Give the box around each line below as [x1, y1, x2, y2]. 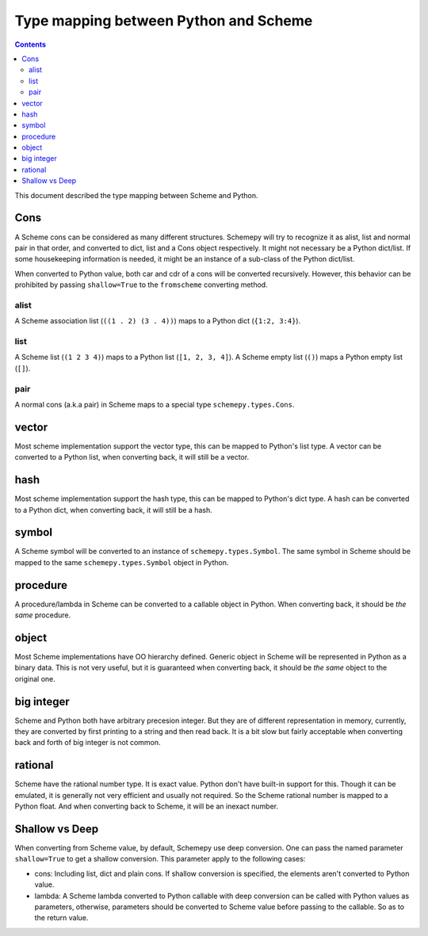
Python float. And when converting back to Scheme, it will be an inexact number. [14, 801, 279, 812]
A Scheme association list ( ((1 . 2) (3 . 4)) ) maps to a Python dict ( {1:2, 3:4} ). [14, 316, 301, 326]
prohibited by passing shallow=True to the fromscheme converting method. [14, 280, 269, 289]
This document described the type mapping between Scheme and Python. [14, 190, 258, 200]
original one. [14, 674, 55, 683]
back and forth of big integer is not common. [14, 738, 162, 747]
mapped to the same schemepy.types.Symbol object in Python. [14, 557, 229, 567]
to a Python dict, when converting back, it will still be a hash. [14, 505, 213, 514]
